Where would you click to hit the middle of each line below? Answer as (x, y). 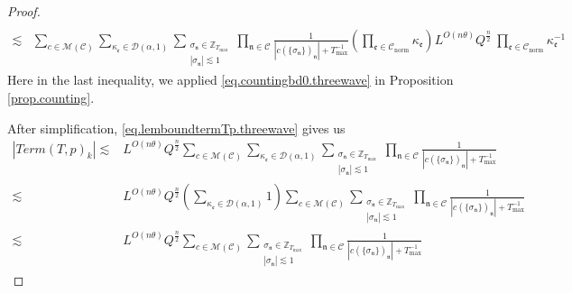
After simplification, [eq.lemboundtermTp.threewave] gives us (176, 128)
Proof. (24, 11)
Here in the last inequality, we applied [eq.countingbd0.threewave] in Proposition (231, 80)
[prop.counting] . (51, 97)
